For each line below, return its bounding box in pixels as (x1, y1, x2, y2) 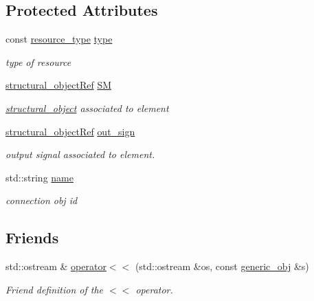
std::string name (5, 170, 74, 184)
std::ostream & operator (5, 259, 106, 274)
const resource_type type (5, 32, 113, 46)
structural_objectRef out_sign (5, 124, 135, 138)
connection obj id (5, 193, 78, 208)
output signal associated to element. (5, 147, 155, 161)
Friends (5, 227, 59, 248)
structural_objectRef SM (5, 78, 111, 92)
